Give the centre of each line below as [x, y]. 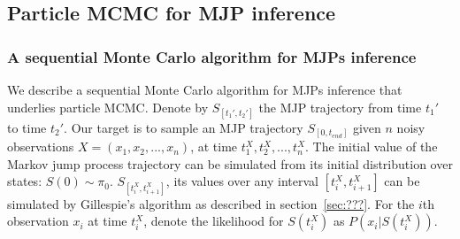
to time [27, 127]
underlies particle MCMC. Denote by [108, 107]
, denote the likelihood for [214, 221]
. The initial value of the [372, 146]
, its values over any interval [242, 181]
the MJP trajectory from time [340, 107]
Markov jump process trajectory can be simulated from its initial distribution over [230, 163]
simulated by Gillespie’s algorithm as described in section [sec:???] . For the [211, 203]
